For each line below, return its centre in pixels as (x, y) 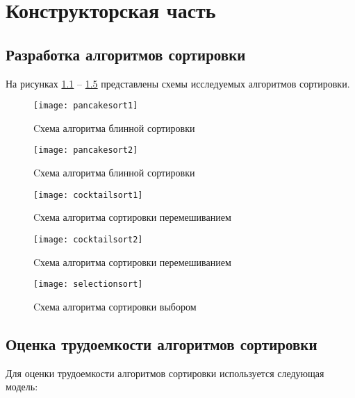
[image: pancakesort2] (86, 150)
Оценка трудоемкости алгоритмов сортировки (162, 343)
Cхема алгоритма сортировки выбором (115, 306)
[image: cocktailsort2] (88, 239)
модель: (22, 387)
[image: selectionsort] (88, 284)
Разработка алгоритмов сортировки (126, 54)
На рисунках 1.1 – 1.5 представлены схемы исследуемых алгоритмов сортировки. (178, 83)
